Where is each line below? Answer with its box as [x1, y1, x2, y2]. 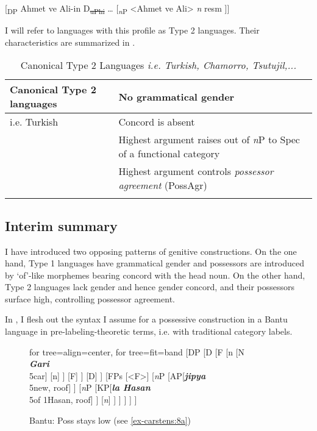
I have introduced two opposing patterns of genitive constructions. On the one [5, 244, 297, 257]
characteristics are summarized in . [5, 35, 135, 48]
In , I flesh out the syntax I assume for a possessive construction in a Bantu [5, 313, 288, 326]
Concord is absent [118, 115, 195, 129]
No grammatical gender [118, 89, 235, 104]
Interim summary [5, 216, 118, 235]
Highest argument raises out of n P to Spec [118, 132, 300, 147]
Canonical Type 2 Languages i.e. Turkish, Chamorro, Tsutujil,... [20, 58, 297, 73]
